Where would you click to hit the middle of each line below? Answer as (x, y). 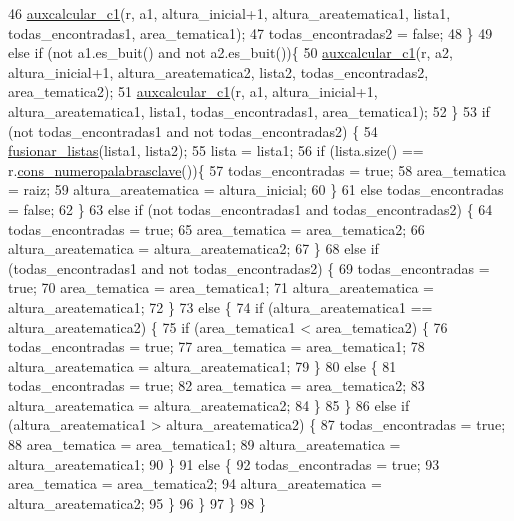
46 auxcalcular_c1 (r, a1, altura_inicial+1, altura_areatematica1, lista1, (229, 13)
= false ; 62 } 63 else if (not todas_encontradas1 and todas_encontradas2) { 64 (250, 208)
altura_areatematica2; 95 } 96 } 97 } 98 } (137, 502)
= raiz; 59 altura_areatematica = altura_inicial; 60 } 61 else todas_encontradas (256, 189)
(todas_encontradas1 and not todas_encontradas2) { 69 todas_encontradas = (249, 267)
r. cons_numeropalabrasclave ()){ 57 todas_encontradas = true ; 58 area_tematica (257, 169)
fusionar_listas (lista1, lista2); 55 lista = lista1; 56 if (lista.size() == (216, 150)
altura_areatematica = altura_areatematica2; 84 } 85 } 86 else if (209, 404)
